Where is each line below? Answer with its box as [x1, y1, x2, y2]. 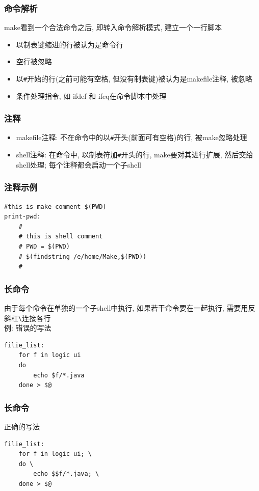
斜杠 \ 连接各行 [4, 312, 51, 323]
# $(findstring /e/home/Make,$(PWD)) [18, 253, 147, 260]
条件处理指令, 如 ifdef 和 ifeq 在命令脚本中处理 [16, 90, 167, 101]
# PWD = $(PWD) [18, 242, 70, 250]
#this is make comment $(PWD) [4, 203, 107, 210]
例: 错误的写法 [4, 322, 51, 333]
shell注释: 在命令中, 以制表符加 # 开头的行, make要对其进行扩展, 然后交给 [16, 149, 253, 160]
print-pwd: [4, 213, 41, 221]
